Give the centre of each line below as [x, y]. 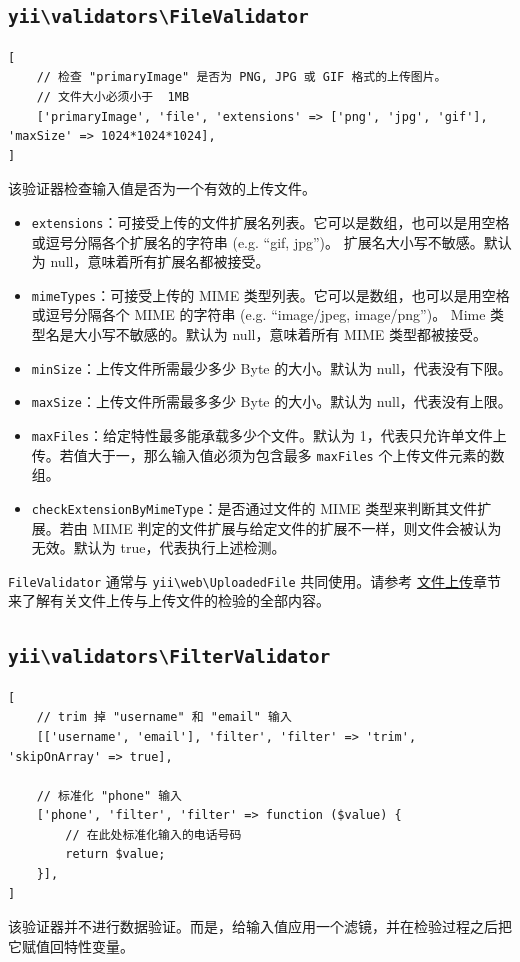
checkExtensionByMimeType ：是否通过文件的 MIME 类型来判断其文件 [254, 507]
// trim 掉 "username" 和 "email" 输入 [164, 717]
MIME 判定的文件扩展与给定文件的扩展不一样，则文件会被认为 [297, 527]
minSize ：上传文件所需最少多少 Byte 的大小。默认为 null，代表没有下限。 [271, 367]
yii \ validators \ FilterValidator [169, 657]
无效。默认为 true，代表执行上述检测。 [158, 547]
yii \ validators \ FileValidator [158, 17]
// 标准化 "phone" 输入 [109, 795]
